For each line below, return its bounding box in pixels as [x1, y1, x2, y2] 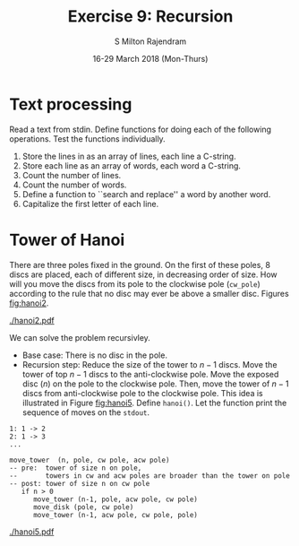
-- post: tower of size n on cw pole [9, 479, 150, 488]
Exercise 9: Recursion [67, 6, 234, 27]
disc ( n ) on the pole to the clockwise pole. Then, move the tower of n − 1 [21, 378, 289, 389]
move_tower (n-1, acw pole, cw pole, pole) [32, 510, 199, 519]
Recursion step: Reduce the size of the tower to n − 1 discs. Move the [21, 359, 278, 369]
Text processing [9, 94, 132, 114]
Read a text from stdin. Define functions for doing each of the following [9, 124, 271, 134]
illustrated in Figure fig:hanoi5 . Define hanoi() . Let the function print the [21, 397, 287, 408]
